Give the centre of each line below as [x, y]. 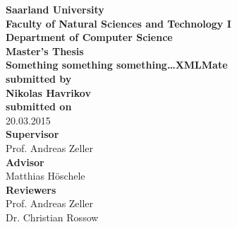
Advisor [25, 162]
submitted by [39, 78]
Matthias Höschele [45, 176]
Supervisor [32, 134]
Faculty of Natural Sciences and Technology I [119, 23]
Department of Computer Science [89, 37]
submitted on [39, 106]
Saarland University [55, 9]
